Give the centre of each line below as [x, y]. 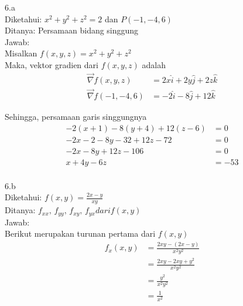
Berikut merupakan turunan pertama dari [80, 233]
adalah [154, 64]
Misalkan [21, 53]
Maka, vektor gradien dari [52, 64]
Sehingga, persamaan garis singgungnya [76, 117]
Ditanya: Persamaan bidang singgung [72, 30]
